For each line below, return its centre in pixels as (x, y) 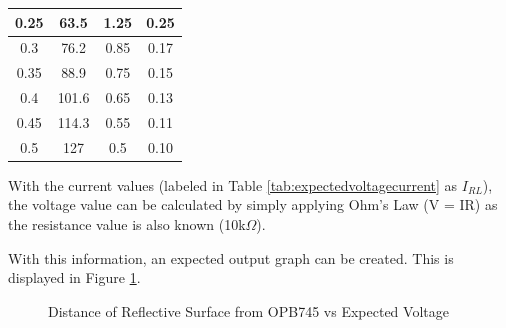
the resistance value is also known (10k (127, 224)
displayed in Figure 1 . (74, 277)
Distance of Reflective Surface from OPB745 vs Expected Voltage (248, 310)
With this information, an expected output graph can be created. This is (231, 257)
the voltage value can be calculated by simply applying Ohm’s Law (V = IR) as (253, 204)
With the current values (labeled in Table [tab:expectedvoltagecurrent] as (233, 184)
